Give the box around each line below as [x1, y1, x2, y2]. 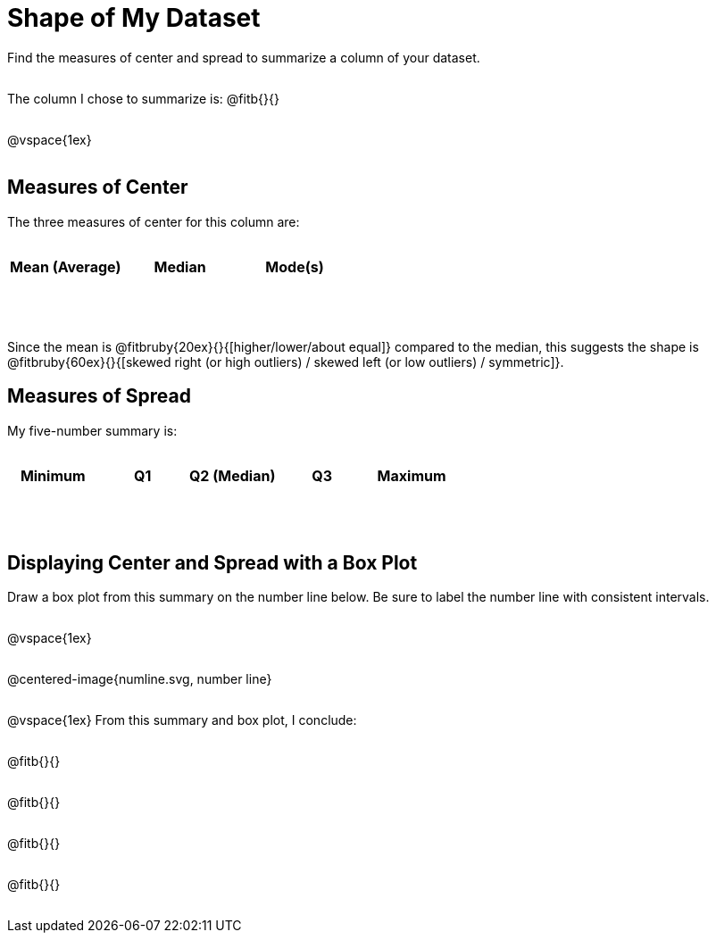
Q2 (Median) [188, 466, 276, 485]
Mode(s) [265, 257, 324, 276]
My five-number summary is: [7, 422, 178, 438]
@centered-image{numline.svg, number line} [7, 671, 272, 687]
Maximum [377, 466, 446, 485]
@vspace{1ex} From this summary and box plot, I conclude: [7, 712, 357, 728]
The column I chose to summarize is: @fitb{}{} [7, 90, 279, 106]
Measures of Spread [7, 385, 191, 408]
